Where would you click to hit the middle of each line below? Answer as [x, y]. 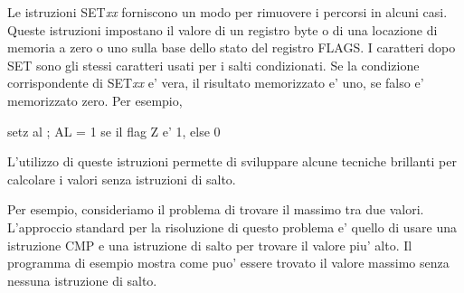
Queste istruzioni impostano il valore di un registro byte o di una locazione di [223, 29]
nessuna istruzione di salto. [82, 280]
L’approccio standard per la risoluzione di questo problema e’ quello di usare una [232, 227]
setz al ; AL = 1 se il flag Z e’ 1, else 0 [114, 131]
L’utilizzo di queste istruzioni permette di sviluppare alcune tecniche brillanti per [232, 161]
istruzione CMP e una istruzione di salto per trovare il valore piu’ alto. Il [210, 245]
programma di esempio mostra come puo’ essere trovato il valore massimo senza [228, 263]
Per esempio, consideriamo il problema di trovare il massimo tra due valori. [216, 209]
